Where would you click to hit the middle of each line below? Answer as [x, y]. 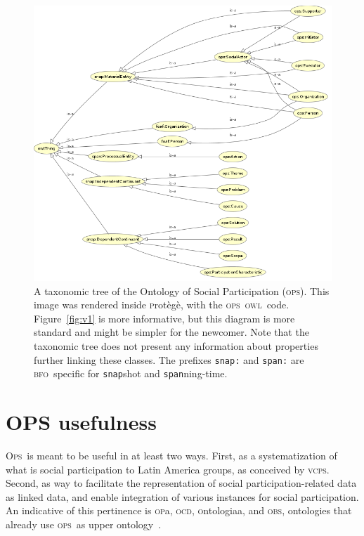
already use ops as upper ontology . [84, 524]
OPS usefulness [81, 422]
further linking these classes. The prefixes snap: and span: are [169, 359]
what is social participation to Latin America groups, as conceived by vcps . [168, 469]
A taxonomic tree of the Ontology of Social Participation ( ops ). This [182, 290]
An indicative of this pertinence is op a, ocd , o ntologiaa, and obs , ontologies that [179, 510]
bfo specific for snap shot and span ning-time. [131, 373]
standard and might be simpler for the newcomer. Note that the [171, 332]
